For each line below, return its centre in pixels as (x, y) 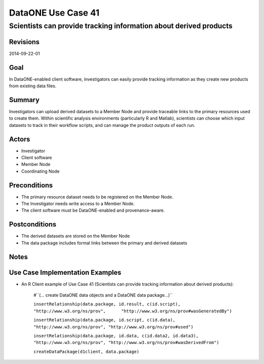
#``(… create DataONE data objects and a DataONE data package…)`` (103, 295)
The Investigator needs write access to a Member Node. (78, 204)
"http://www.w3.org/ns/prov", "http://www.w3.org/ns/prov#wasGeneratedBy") (133, 311)
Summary (24, 100)
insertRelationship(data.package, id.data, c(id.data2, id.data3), (116, 336)
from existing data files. (33, 86)
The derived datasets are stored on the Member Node (76, 236)
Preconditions (31, 185)
